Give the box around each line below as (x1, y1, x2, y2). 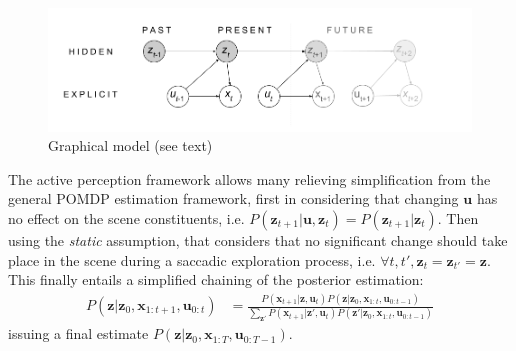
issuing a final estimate (8, 323, 149, 344)
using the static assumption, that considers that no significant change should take (8, 229, 508, 250)
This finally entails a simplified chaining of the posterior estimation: (8, 269, 424, 290)
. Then (437, 207, 479, 228)
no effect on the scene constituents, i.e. (8, 207, 245, 228)
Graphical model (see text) (48, 135, 213, 156)
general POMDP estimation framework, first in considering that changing (8, 188, 459, 209)
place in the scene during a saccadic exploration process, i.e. (8, 249, 376, 270)
